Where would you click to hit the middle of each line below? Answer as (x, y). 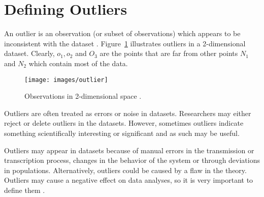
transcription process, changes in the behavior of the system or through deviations (132, 160)
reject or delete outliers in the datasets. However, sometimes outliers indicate (124, 123)
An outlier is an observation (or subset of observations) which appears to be (122, 33)
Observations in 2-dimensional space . (83, 96)
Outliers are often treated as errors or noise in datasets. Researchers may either (128, 113)
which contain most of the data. (78, 63)
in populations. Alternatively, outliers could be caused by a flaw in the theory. (125, 170)
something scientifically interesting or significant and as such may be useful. (122, 133)
